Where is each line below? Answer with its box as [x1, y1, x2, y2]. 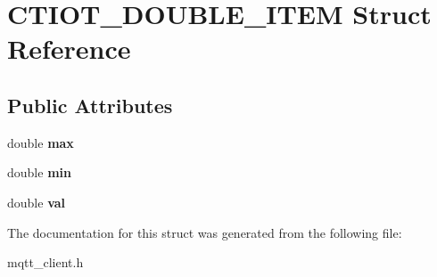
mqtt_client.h [7, 253, 84, 272]
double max [7, 133, 74, 151]
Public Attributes [7, 91, 173, 118]
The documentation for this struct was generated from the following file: [7, 223, 402, 241]
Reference [7, 30, 131, 67]
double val [7, 192, 66, 211]
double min [7, 163, 71, 182]
